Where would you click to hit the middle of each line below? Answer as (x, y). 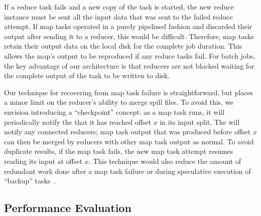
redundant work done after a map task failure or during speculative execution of (127, 171)
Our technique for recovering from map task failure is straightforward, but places (129, 92)
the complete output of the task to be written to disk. (87, 75)
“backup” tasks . (30, 181)
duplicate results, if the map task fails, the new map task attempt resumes (119, 151)
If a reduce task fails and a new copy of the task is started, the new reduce (119, 7)
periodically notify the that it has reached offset (78, 122)
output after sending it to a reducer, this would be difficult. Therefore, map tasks (129, 36)
